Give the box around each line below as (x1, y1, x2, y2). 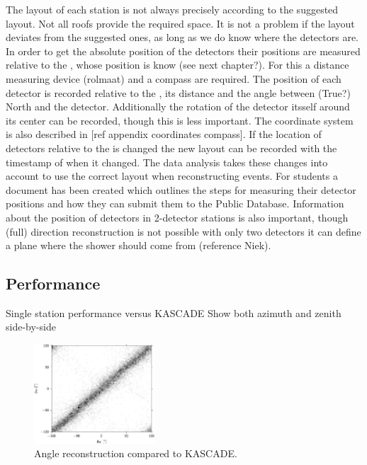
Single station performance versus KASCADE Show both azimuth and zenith (6, 305, 341, 320)
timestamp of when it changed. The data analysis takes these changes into (6, 154, 328, 169)
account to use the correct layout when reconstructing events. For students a (6, 168, 338, 183)
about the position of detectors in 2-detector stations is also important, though (6, 209, 349, 224)
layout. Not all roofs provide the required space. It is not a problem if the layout (6, 16, 355, 30)
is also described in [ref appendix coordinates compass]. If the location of (6, 127, 322, 142)
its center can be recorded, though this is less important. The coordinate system (6, 113, 354, 127)
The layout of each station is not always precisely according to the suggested (6, 2, 339, 16)
